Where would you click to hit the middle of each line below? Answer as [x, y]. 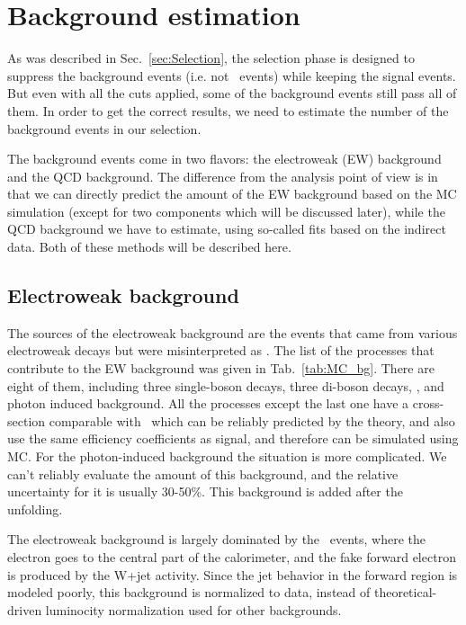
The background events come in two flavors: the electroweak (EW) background [224, 159]
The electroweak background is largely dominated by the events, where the [216, 539]
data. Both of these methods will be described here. [149, 247]
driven [25, 609]
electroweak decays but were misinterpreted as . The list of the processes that [221, 350]
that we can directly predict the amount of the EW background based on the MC [232, 194]
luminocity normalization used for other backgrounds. [193, 609]
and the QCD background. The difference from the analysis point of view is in [223, 176]
